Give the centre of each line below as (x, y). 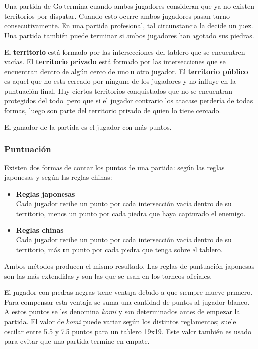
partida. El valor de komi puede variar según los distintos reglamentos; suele (120, 321)
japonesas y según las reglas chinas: (58, 177)
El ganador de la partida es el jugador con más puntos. (88, 127)
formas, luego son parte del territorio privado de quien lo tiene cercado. (113, 110)
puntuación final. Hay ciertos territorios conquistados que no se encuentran (119, 90)
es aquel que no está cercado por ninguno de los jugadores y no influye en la (120, 81)
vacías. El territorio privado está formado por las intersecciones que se (115, 61)
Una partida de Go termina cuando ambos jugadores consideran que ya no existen (129, 6)
